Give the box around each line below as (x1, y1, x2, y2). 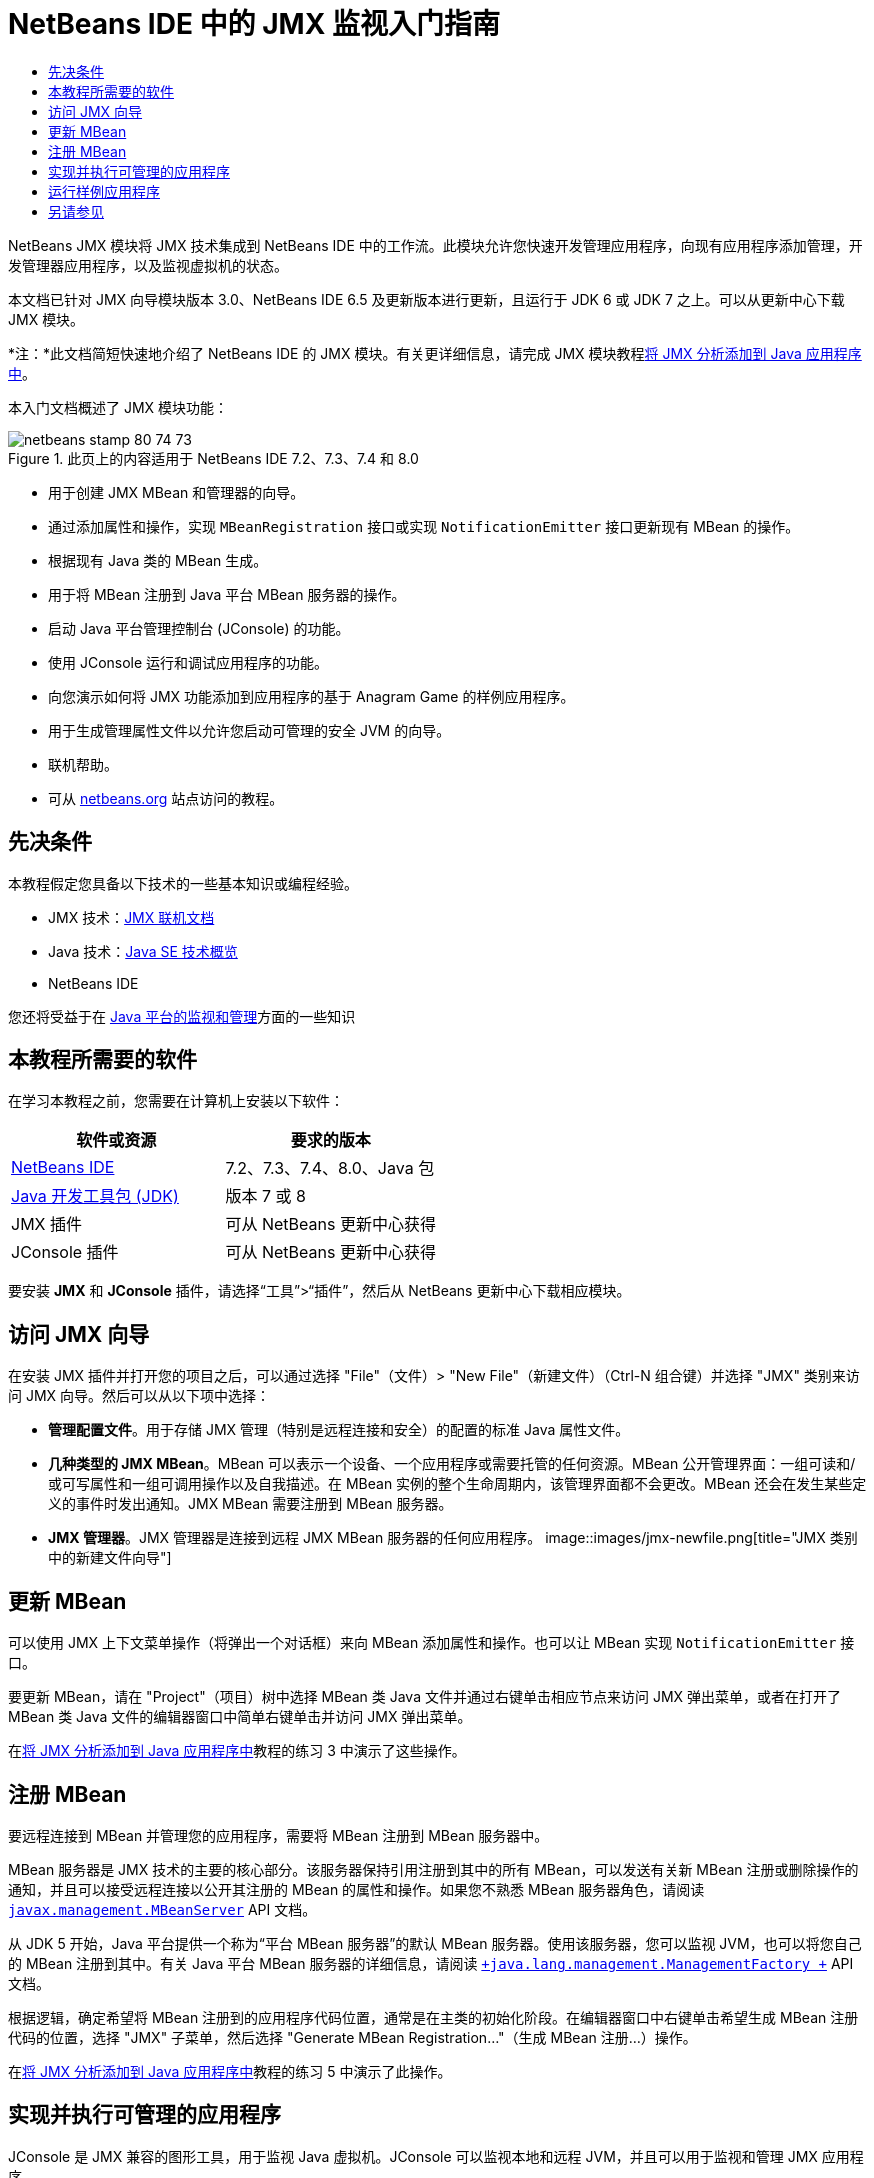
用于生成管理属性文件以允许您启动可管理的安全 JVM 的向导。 (48, 721, 451, 739)
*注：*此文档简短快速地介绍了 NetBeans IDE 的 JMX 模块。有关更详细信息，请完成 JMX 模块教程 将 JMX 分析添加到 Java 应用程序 (8, 344, 862, 362)
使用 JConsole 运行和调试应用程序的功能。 (48, 653, 329, 671)
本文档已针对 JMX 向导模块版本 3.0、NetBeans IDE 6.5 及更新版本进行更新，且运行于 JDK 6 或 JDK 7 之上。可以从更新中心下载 (8, 290, 845, 308)
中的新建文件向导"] (48, 1549, 172, 1567)
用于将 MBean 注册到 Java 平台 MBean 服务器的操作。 (48, 585, 406, 603)
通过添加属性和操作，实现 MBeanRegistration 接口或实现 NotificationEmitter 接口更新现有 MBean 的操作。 (48, 517, 800, 535)
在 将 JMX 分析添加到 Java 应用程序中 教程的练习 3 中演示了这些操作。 (8, 1742, 466, 1760)
